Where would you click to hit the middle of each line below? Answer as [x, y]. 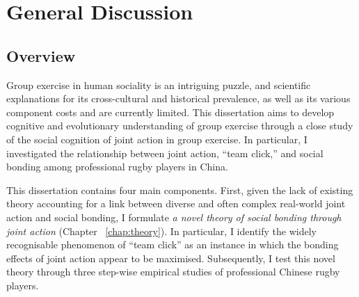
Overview [41, 55]
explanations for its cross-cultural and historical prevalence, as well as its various [178, 98]
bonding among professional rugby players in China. [117, 167]
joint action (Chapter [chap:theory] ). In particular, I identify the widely [161, 231]
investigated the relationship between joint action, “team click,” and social [165, 153]
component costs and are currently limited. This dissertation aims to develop [170, 112]
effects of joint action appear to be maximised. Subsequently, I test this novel [171, 258]
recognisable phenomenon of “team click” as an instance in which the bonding [173, 244]
